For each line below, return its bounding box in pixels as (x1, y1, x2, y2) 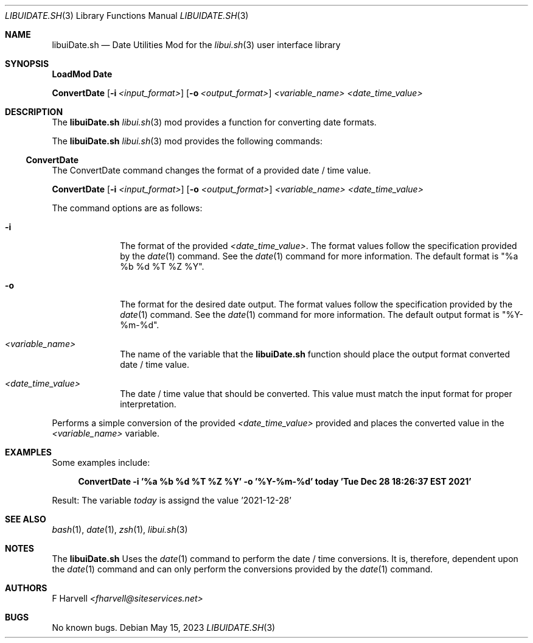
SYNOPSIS (5, 58, 49, 69)
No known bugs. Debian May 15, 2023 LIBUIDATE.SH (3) (52, 622, 276, 633)
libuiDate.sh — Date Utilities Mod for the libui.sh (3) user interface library (52, 40, 341, 50)
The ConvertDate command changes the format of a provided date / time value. (52, 165, 371, 175)
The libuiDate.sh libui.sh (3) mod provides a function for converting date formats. (52, 117, 377, 127)
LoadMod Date (52, 69, 113, 79)
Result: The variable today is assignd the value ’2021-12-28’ (52, 495, 291, 505)
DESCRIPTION (5, 107, 63, 117)
